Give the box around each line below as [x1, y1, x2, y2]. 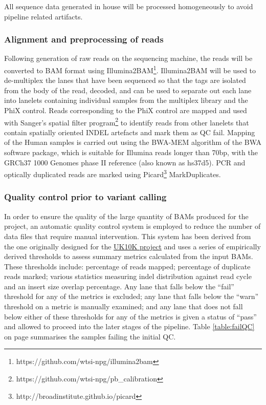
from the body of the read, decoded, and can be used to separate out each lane [4, 84, 252, 95]
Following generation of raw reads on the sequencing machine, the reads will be [4, 53, 253, 63]
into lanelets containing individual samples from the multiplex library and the [4, 95, 248, 105]
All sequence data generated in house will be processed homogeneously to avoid [4, 1, 253, 11]
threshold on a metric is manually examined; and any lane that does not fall [4, 301, 243, 312]
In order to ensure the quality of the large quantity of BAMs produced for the [4, 210, 249, 221]
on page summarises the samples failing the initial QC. [4, 331, 176, 342]
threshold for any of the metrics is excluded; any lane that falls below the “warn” [4, 291, 259, 302]
